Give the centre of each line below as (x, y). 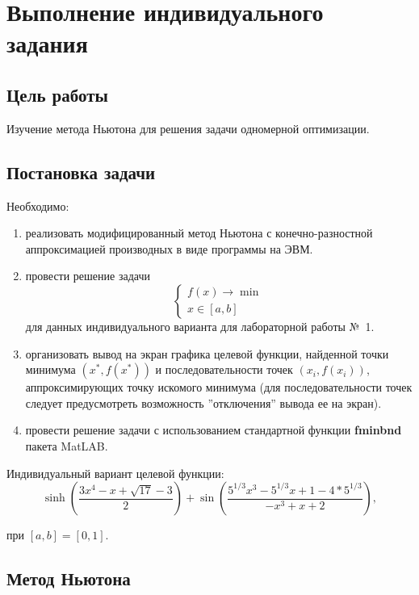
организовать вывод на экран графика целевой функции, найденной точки (207, 353)
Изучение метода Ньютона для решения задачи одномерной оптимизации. (188, 128)
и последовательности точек (224, 369)
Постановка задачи (81, 172)
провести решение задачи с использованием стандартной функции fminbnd (214, 430)
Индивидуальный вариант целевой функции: (115, 473)
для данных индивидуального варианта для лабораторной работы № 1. (200, 326)
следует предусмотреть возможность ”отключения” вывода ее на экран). (203, 402)
